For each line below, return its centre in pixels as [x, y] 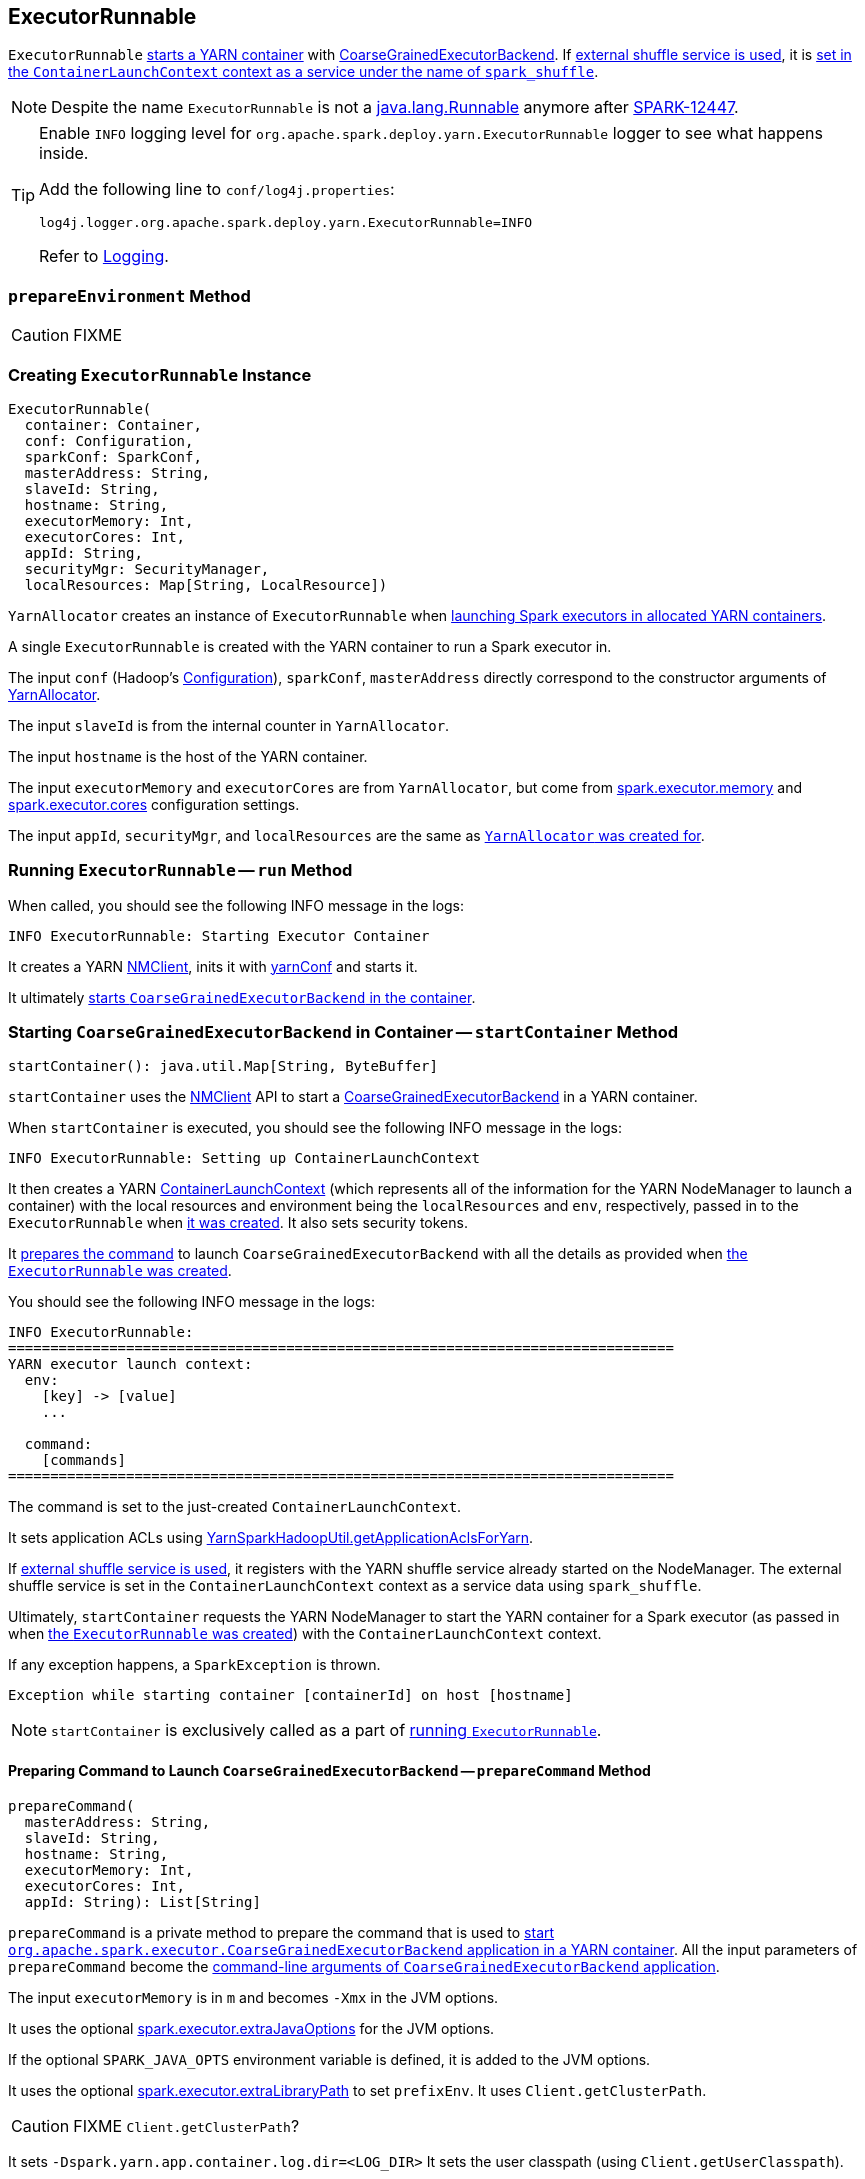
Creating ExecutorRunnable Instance [160, 374]
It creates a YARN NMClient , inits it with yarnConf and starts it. [213, 966]
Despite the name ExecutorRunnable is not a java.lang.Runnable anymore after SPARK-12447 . [395, 107]
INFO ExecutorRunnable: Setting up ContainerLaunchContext [244, 1158]
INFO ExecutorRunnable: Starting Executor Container [219, 935]
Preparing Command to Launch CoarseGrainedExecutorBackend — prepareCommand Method [329, 1771]
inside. [64, 153]
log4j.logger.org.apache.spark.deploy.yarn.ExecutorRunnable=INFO [286, 223]
